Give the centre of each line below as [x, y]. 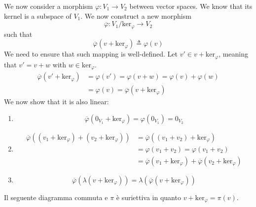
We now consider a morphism [49, 6]
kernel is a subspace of [38, 15]
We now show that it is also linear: [56, 102]
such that [18, 34]
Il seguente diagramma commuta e [56, 197]
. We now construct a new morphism [136, 15]
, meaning [234, 54]
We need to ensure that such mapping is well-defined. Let [91, 54]
